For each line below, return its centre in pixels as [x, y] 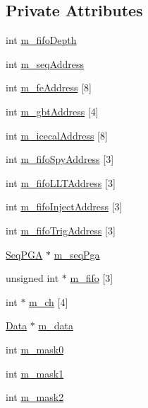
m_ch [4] [49, 301]
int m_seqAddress [45, 63]
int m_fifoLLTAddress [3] [61, 182]
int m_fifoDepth [41, 40]
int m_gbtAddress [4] [52, 111]
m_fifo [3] [92, 278]
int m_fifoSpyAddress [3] [60, 159]
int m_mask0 [35, 349]
